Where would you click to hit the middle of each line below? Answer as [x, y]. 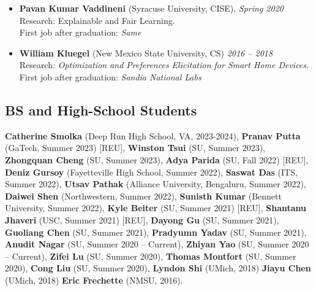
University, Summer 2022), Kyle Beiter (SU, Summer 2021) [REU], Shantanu [156, 208]
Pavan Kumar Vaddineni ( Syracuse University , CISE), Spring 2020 [151, 8]
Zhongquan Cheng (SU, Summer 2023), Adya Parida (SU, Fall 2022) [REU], [157, 159]
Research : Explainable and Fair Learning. [97, 20]
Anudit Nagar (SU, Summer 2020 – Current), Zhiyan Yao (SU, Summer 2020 [157, 244]
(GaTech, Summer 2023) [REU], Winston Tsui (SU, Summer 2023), [135, 148]
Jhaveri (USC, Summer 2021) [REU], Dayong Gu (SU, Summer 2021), [142, 219]
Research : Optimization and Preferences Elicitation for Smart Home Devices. [164, 65]
